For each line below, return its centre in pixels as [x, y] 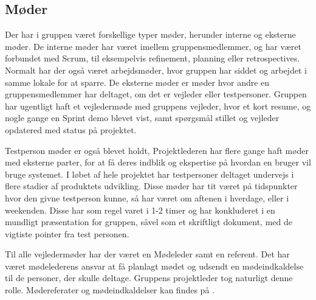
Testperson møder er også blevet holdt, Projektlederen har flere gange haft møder [157, 150]
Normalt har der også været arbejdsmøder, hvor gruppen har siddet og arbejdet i [156, 70]
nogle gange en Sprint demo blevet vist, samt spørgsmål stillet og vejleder [142, 118]
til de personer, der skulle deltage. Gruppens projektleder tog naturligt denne [149, 278]
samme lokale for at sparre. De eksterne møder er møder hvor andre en [137, 82]
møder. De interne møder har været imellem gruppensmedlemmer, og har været [153, 46]
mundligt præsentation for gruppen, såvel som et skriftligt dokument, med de [149, 222]
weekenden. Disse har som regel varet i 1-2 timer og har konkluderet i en [140, 210]
